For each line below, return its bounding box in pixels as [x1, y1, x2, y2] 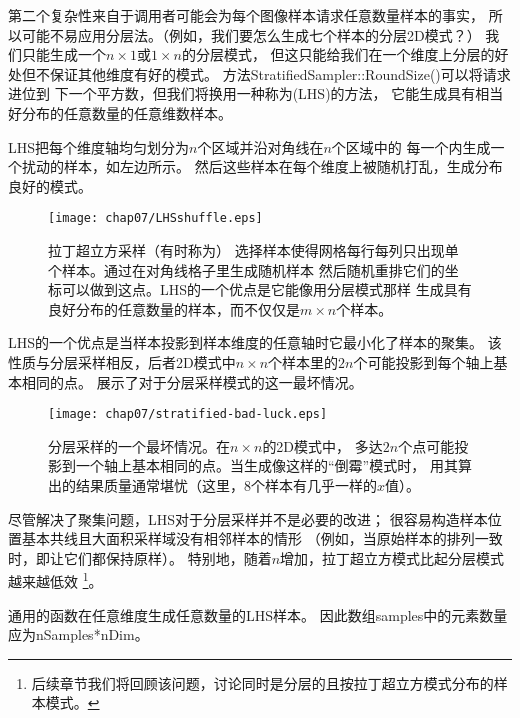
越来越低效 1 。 [8, 568, 103, 592]
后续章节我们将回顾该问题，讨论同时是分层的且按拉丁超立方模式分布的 [31, 672, 494, 693]
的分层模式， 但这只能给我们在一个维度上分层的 [181, 44, 495, 65]
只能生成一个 [21, 44, 106, 65]
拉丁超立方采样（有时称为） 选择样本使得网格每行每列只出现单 [48, 240, 459, 260]
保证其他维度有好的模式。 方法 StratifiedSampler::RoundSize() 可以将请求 [49, 63, 511, 84]
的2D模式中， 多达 [262, 435, 383, 456]
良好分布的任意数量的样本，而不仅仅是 [48, 298, 300, 319]
